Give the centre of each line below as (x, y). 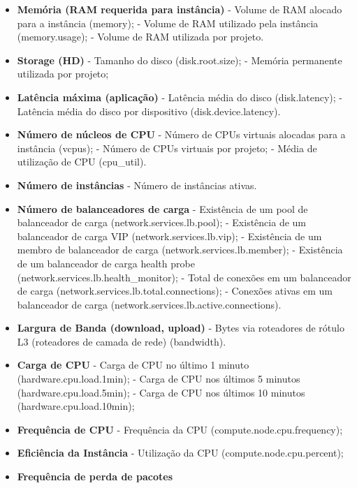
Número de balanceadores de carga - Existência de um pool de (162, 208)
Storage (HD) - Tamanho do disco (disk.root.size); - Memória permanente (180, 60)
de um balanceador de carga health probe (106, 263)
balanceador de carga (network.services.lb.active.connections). (149, 304)
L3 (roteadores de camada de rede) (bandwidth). (122, 341)
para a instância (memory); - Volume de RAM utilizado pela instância (168, 23)
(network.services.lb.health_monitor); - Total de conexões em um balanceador (184, 277)
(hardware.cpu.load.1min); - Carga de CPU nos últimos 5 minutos (159, 379)
